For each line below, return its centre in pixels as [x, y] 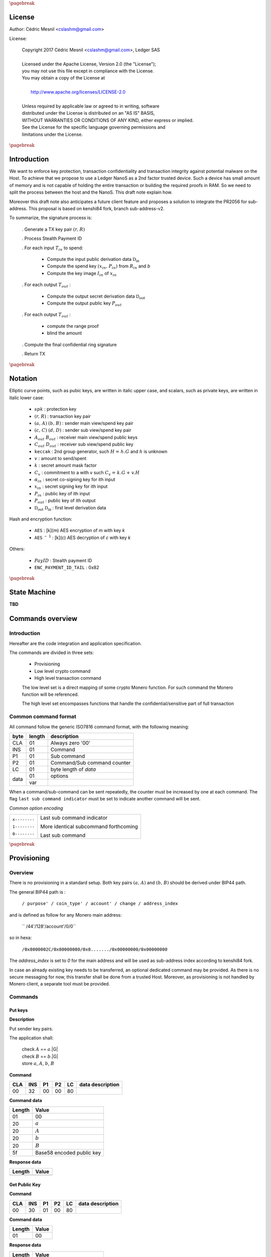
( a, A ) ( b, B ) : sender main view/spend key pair [84, 423]
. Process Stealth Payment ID [52, 238]
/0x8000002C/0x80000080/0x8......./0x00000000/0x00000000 [95, 949]
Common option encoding [36, 808]
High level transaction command [68, 678]
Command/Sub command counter [91, 763]
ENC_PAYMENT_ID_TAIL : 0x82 [67, 567]
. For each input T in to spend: [52, 248]
